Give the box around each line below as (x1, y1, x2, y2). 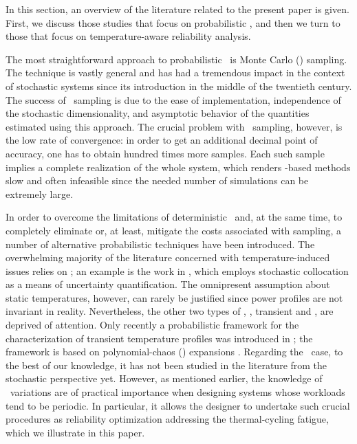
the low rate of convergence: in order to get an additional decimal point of (6, 133, 318, 147)
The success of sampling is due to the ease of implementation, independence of (6, 92, 341, 107)
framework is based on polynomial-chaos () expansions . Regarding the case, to (6, 344, 343, 359)
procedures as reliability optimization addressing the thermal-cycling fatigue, (6, 412, 329, 426)
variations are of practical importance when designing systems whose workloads (10, 385, 345, 399)
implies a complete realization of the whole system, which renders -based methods (6, 159, 351, 174)
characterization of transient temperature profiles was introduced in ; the (6, 331, 313, 345)
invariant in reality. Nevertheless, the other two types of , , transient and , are (6, 304, 334, 318)
